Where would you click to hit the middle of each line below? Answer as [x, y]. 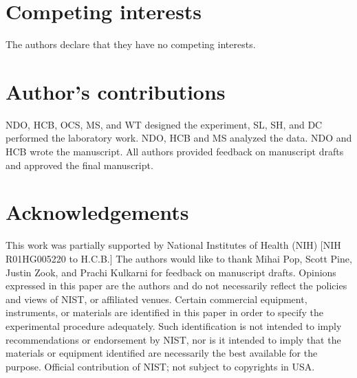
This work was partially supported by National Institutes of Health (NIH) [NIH [173, 245]
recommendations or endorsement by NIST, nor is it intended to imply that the [173, 339]
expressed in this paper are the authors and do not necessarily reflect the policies [176, 286]
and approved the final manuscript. [79, 165]
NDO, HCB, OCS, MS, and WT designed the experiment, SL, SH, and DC [164, 124]
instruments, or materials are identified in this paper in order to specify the [164, 312]
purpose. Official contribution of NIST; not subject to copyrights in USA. [160, 366]
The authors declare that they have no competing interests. [131, 44]
